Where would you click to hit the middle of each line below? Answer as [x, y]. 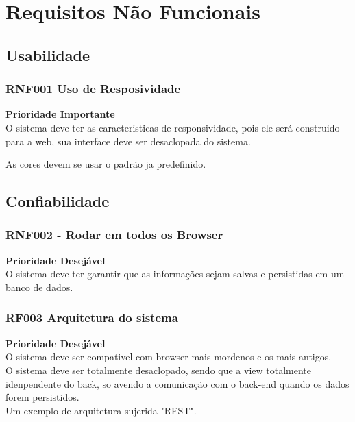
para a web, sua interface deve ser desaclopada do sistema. [128, 141]
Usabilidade [48, 54]
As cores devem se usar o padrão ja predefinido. [106, 164]
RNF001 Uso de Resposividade [93, 89]
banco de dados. [39, 287]
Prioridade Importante [60, 114]
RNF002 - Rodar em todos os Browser [114, 235]
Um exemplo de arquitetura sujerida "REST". [101, 410]
